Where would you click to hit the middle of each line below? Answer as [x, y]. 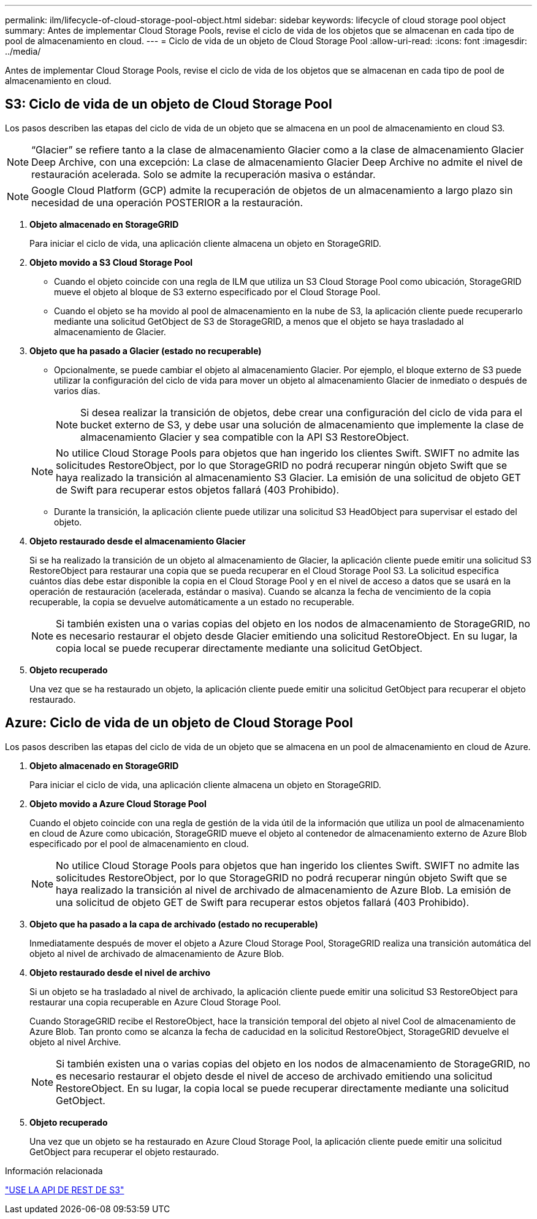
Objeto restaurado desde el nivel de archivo [120, 972]
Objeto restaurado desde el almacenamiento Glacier [138, 541]
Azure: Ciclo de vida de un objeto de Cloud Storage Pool [179, 723]
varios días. [77, 390]
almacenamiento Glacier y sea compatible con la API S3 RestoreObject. [245, 437]
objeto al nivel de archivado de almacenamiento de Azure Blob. [157, 953]
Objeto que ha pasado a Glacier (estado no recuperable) [146, 350]
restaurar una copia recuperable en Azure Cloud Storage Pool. [155, 1002]
